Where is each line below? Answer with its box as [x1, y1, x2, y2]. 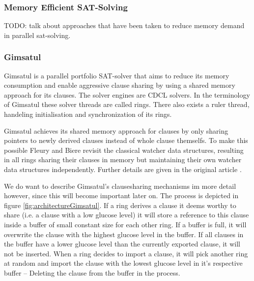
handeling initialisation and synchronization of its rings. [4, 109, 172, 119]
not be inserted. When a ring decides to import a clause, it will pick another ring [4, 248, 248, 258]
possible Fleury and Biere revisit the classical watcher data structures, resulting [4, 144, 244, 155]
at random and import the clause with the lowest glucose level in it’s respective [4, 258, 243, 268]
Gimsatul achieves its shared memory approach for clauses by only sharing [4, 125, 228, 136]
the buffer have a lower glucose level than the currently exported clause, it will [4, 239, 240, 249]
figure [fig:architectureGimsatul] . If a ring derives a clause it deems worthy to [4, 200, 236, 210]
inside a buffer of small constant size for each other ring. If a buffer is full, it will [4, 219, 247, 229]
